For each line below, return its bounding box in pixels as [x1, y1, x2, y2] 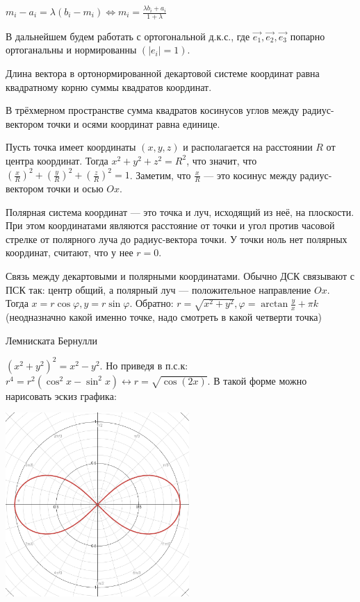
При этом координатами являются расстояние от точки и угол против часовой [6, 218, 335, 233]
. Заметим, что [129, 167, 191, 182]
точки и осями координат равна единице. [47, 116, 220, 131]
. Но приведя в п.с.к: [99, 358, 188, 372]
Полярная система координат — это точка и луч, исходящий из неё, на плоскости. [6, 204, 354, 219]
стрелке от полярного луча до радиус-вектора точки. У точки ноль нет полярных [6, 231, 347, 246]
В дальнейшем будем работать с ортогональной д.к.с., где [6, 28, 250, 43]
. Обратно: [129, 296, 174, 310]
